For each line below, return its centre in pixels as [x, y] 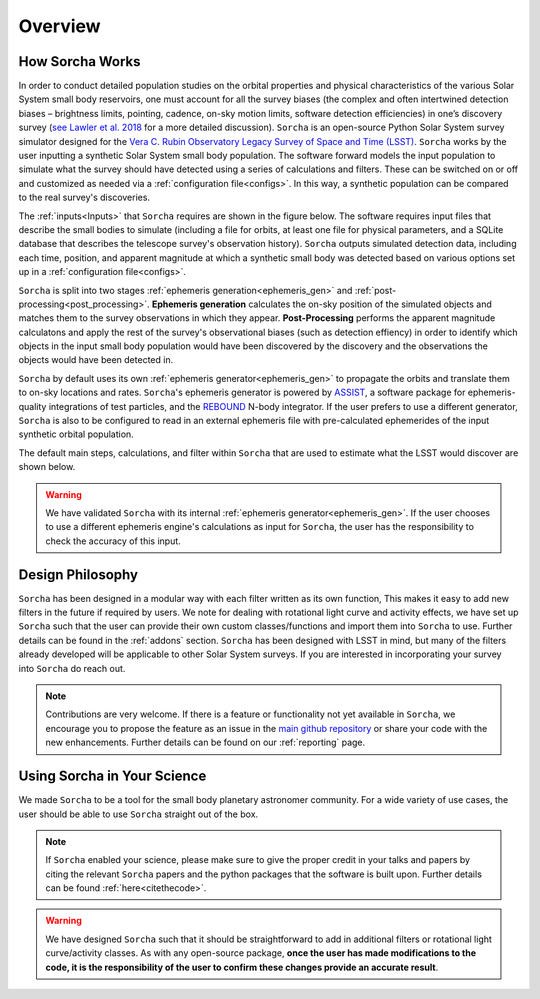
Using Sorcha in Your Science [112, 776]
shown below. [47, 467]
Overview [59, 26]
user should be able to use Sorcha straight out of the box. [138, 814]
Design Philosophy [78, 574]
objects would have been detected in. [96, 360]
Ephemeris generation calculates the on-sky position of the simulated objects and [321, 304]
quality [32, 406]
